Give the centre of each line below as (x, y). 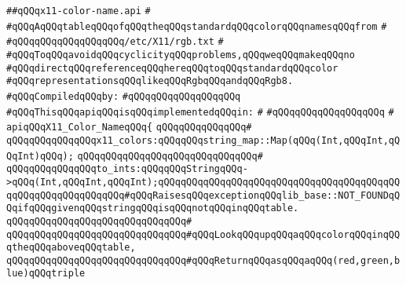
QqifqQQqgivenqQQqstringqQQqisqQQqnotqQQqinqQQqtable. (153, 208)
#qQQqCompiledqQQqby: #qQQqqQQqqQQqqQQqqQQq (124, 96)
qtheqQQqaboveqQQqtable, (71, 248)
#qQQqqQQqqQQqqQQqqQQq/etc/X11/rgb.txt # (115, 42)
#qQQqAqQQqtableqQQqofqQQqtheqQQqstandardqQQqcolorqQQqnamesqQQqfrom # (197, 26)
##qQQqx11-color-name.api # (79, 11)
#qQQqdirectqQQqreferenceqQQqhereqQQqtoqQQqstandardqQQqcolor (172, 68)
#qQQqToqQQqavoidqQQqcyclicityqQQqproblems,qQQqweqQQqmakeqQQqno (181, 55)
